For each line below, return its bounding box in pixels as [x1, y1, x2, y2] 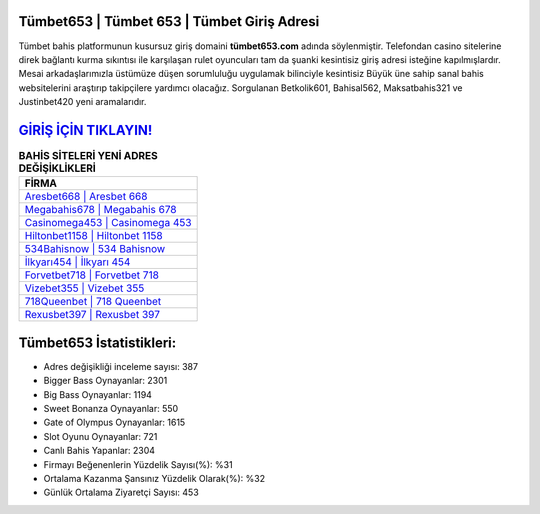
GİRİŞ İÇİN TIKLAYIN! [18, 121, 153, 139]
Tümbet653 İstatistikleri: [18, 334, 177, 351]
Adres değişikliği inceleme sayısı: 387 [43, 360, 199, 372]
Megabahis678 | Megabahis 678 [24, 203, 177, 217]
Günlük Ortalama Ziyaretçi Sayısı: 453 [43, 486, 199, 499]
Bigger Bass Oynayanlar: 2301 [43, 375, 168, 387]
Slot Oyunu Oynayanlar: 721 [43, 430, 158, 442]
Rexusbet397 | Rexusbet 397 [24, 308, 160, 322]
